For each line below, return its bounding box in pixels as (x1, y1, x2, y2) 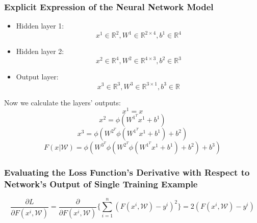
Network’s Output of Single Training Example (4, 178, 198, 190)
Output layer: (16, 71, 59, 82)
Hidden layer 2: (16, 46, 64, 57)
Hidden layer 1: (16, 20, 64, 31)
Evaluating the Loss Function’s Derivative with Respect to (4, 166, 250, 179)
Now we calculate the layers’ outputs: (4, 97, 121, 107)
